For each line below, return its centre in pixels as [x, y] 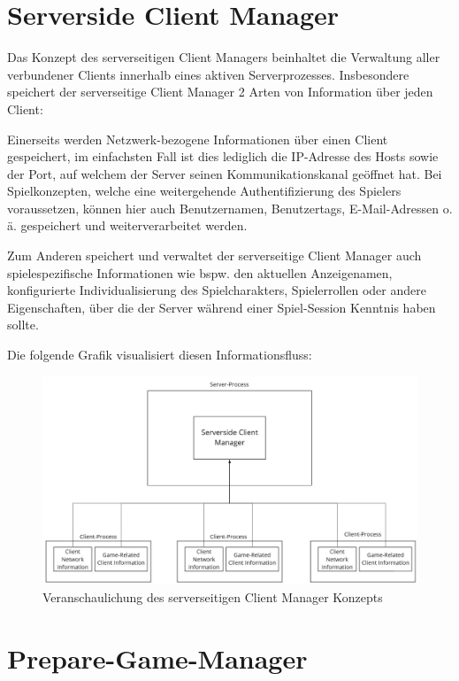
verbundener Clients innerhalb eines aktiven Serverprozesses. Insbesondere [208, 74]
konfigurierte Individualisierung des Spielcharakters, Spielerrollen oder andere [217, 290]
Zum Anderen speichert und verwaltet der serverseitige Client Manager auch [214, 255]
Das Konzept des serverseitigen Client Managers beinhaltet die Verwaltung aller [224, 57]
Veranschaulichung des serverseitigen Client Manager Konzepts [213, 596]
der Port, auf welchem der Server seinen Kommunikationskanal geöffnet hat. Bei [225, 173]
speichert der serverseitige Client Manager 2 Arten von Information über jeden [220, 92]
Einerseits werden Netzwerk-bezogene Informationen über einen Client [198, 139]
